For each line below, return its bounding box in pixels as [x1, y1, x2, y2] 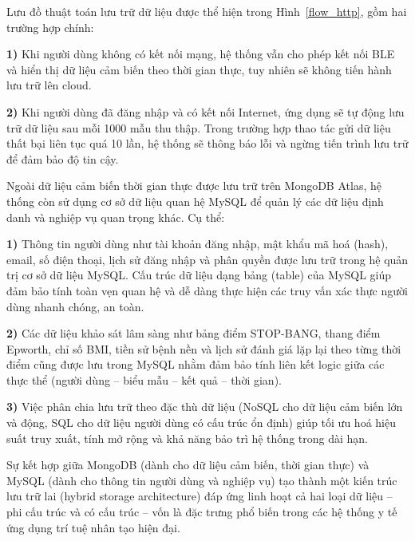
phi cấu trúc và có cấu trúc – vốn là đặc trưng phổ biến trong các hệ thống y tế [6, 503, 397, 520]
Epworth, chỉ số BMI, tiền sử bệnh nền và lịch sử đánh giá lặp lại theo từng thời [6, 340, 401, 357]
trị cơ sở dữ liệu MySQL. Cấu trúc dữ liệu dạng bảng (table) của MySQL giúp [6, 267, 392, 283]
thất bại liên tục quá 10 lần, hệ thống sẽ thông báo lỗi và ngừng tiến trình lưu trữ [6, 135, 409, 152]
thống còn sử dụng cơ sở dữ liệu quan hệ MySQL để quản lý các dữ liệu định [6, 192, 384, 209]
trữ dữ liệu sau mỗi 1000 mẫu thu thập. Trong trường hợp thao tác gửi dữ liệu [6, 119, 391, 136]
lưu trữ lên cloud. [6, 77, 92, 93]
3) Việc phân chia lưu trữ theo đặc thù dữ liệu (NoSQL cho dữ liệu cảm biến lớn [6, 398, 403, 415]
